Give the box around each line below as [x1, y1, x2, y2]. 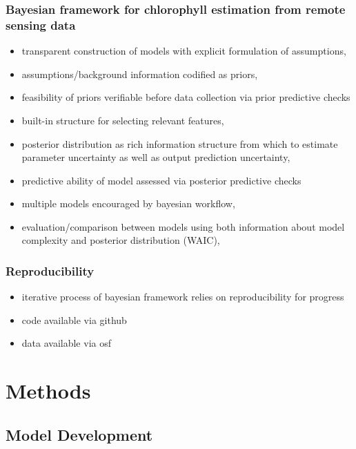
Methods [6, 376, 91, 405]
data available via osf [21, 336, 111, 350]
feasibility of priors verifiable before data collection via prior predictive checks [21, 90, 350, 104]
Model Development [6, 423, 153, 445]
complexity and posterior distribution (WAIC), [21, 233, 220, 247]
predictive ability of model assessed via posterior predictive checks [21, 173, 301, 187]
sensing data [6, 16, 76, 33]
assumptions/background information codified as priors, [21, 66, 258, 81]
